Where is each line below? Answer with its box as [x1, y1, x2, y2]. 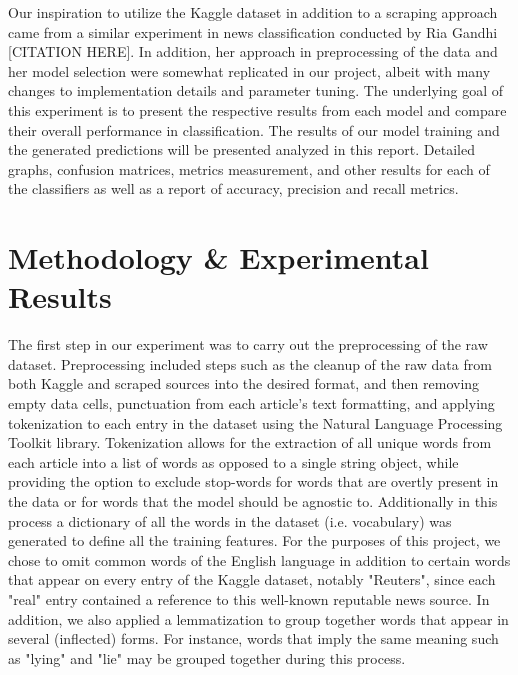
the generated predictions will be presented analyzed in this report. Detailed [8, 139, 475, 160]
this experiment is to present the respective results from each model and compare [8, 99, 507, 120]
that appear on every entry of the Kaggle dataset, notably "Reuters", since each [8, 569, 496, 590]
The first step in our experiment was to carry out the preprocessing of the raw [8, 334, 488, 355]
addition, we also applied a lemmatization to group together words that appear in [8, 608, 509, 629]
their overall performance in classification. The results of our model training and [8, 119, 500, 140]
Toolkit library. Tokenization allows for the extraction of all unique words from [8, 432, 492, 453]
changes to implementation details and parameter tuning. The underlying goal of [8, 80, 503, 101]
